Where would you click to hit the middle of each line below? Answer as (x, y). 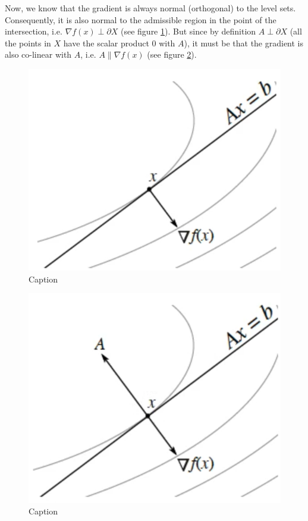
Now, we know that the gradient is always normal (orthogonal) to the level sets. (150, 8)
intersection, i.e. (34, 31)
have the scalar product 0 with (119, 43)
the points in (28, 43)
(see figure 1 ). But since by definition (188, 31)
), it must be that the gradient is (244, 43)
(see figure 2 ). (172, 54)
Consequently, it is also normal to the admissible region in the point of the (141, 19)
